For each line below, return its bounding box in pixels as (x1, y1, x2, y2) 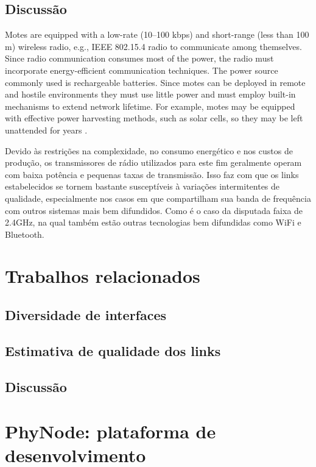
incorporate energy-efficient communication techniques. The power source (5, 63, 278, 76)
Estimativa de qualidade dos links (5, 341, 221, 360)
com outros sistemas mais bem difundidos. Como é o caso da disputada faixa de (5, 204, 303, 216)
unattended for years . (5, 123, 88, 136)
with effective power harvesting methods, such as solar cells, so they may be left (5, 112, 303, 124)
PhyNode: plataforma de (5, 419, 216, 444)
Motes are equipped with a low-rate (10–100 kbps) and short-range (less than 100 (5, 28, 309, 41)
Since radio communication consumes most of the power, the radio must (5, 52, 274, 65)
